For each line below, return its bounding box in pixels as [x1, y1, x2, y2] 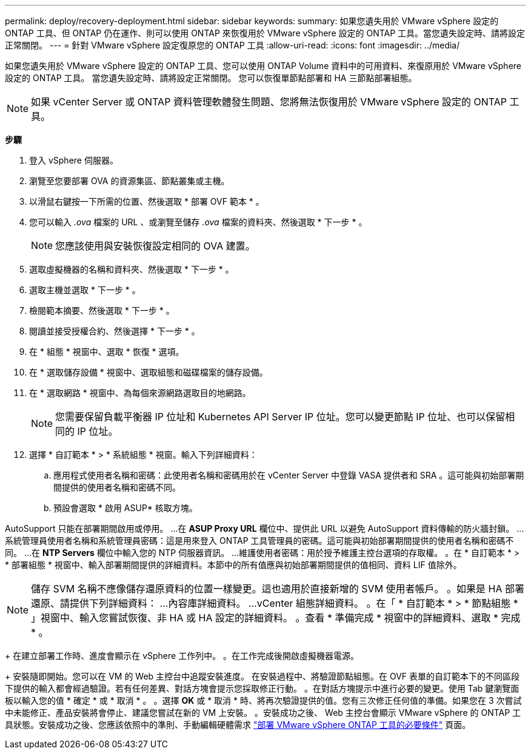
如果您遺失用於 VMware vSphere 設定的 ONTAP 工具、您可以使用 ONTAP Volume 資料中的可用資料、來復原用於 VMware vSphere [5, 61, 521, 71]
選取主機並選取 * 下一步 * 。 [29, 285, 141, 295]
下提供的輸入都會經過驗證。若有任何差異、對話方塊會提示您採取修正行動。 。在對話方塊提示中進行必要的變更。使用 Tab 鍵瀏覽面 [5, 683, 519, 693]
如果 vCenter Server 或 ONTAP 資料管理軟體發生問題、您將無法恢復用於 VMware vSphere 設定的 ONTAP [31, 96, 507, 108]
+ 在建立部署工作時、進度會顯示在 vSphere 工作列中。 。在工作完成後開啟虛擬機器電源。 [5, 650, 359, 661]
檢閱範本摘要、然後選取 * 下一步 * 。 [29, 305, 175, 316]
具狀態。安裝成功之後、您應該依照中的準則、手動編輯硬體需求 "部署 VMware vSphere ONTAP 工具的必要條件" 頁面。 [5, 719, 471, 730]
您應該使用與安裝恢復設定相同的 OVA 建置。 [55, 240, 255, 252]
